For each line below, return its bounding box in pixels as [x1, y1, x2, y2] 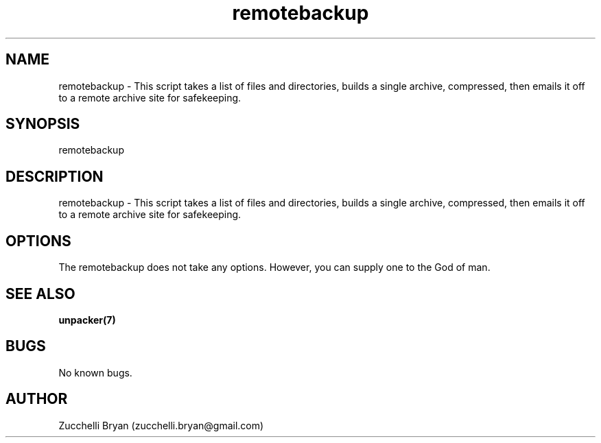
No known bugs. [58, 366, 132, 379]
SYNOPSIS [5, 115, 80, 133]
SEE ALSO [5, 285, 75, 302]
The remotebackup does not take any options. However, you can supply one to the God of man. [58, 261, 491, 274]
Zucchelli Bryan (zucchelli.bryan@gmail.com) [58, 419, 264, 431]
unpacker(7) [58, 313, 116, 326]
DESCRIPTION [5, 167, 104, 185]
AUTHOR [5, 390, 68, 408]
